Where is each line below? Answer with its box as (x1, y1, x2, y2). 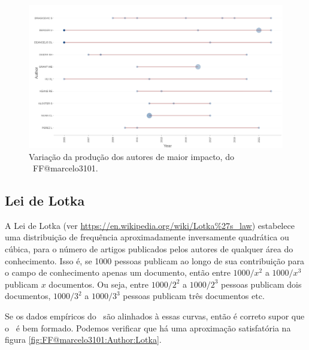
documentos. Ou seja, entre (49, 277, 149, 290)
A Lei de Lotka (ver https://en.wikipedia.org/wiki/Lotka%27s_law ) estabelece (5, 219, 295, 231)
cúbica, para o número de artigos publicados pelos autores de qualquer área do (5, 243, 293, 255)
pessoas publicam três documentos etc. (123, 289, 265, 302)
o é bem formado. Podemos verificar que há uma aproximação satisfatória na (5, 321, 291, 334)
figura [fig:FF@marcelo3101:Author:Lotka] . (5, 333, 162, 346)
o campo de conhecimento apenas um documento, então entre (5, 266, 231, 279)
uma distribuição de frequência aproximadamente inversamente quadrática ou (5, 231, 289, 243)
